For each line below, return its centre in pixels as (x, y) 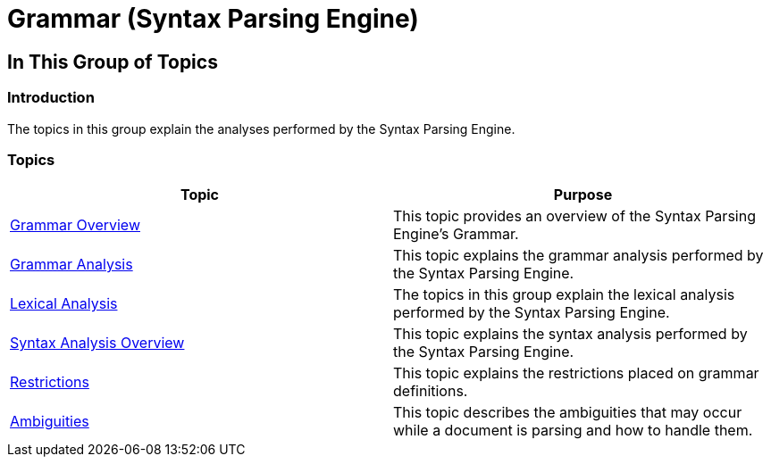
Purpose (583, 195)
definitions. (431, 391)
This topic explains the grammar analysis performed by (578, 256)
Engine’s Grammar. (456, 234)
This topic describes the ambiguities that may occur (568, 413)
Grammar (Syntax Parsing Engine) (213, 19)
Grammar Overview (75, 225)
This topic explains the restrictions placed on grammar (576, 373)
